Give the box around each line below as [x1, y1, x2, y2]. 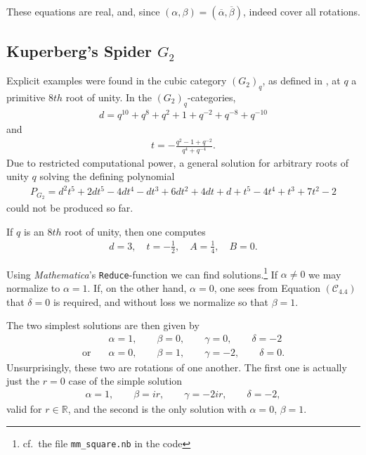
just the [6, 373, 40, 388]
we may [308, 267, 341, 281]
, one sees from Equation [214, 280, 320, 295]
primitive [6, 90, 46, 104]
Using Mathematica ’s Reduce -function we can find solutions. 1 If [6, 264, 278, 281]
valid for [6, 402, 42, 416]
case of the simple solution [68, 373, 183, 388]
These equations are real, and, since [6, 4, 160, 18]
